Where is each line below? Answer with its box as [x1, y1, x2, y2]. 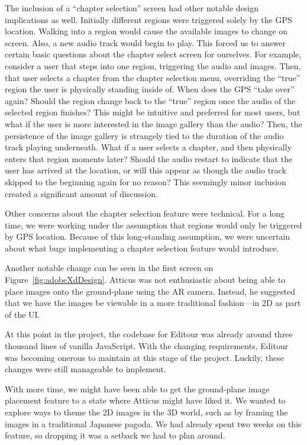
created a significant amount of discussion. [5, 187, 158, 199]
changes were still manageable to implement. [5, 363, 166, 375]
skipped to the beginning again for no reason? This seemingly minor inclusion [5, 175, 286, 188]
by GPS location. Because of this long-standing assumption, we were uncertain [5, 230, 290, 243]
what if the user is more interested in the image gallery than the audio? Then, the [5, 117, 302, 130]
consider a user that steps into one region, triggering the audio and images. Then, [5, 59, 301, 72]
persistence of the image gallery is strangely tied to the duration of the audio [5, 129, 284, 141]
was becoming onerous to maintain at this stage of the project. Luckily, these [5, 351, 284, 363]
